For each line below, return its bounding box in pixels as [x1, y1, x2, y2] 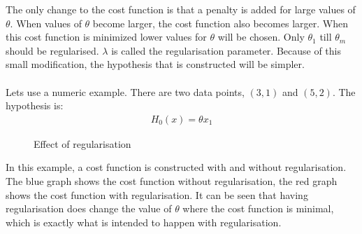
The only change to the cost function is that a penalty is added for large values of [6, 2, 356, 16]
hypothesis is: [6, 98, 64, 113]
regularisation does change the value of [6, 201, 172, 216]
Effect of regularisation [34, 136, 131, 151]
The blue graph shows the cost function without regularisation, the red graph [6, 173, 338, 188]
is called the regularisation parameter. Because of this [111, 43, 342, 57]
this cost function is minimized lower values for [6, 29, 207, 44]
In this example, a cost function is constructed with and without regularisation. [6, 160, 347, 174]
